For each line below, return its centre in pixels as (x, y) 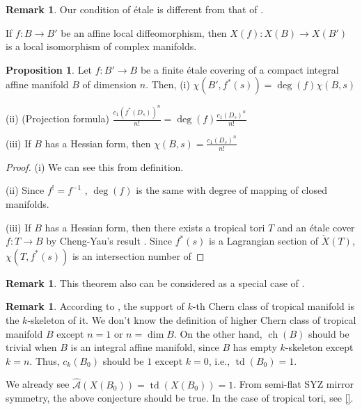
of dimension (110, 84)
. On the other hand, (218, 333)
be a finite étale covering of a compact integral (239, 69)
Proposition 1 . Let (49, 69)
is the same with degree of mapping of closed (231, 190)
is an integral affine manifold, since (145, 347)
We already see (38, 384)
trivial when (31, 347)
